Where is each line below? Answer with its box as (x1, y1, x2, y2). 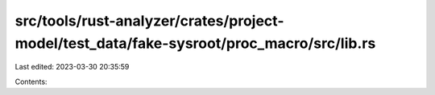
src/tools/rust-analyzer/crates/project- (14, 12, 284, 30)
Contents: (14, 77, 48, 86)
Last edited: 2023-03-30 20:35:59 (14, 62, 130, 72)
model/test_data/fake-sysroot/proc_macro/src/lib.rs (14, 34, 376, 52)
